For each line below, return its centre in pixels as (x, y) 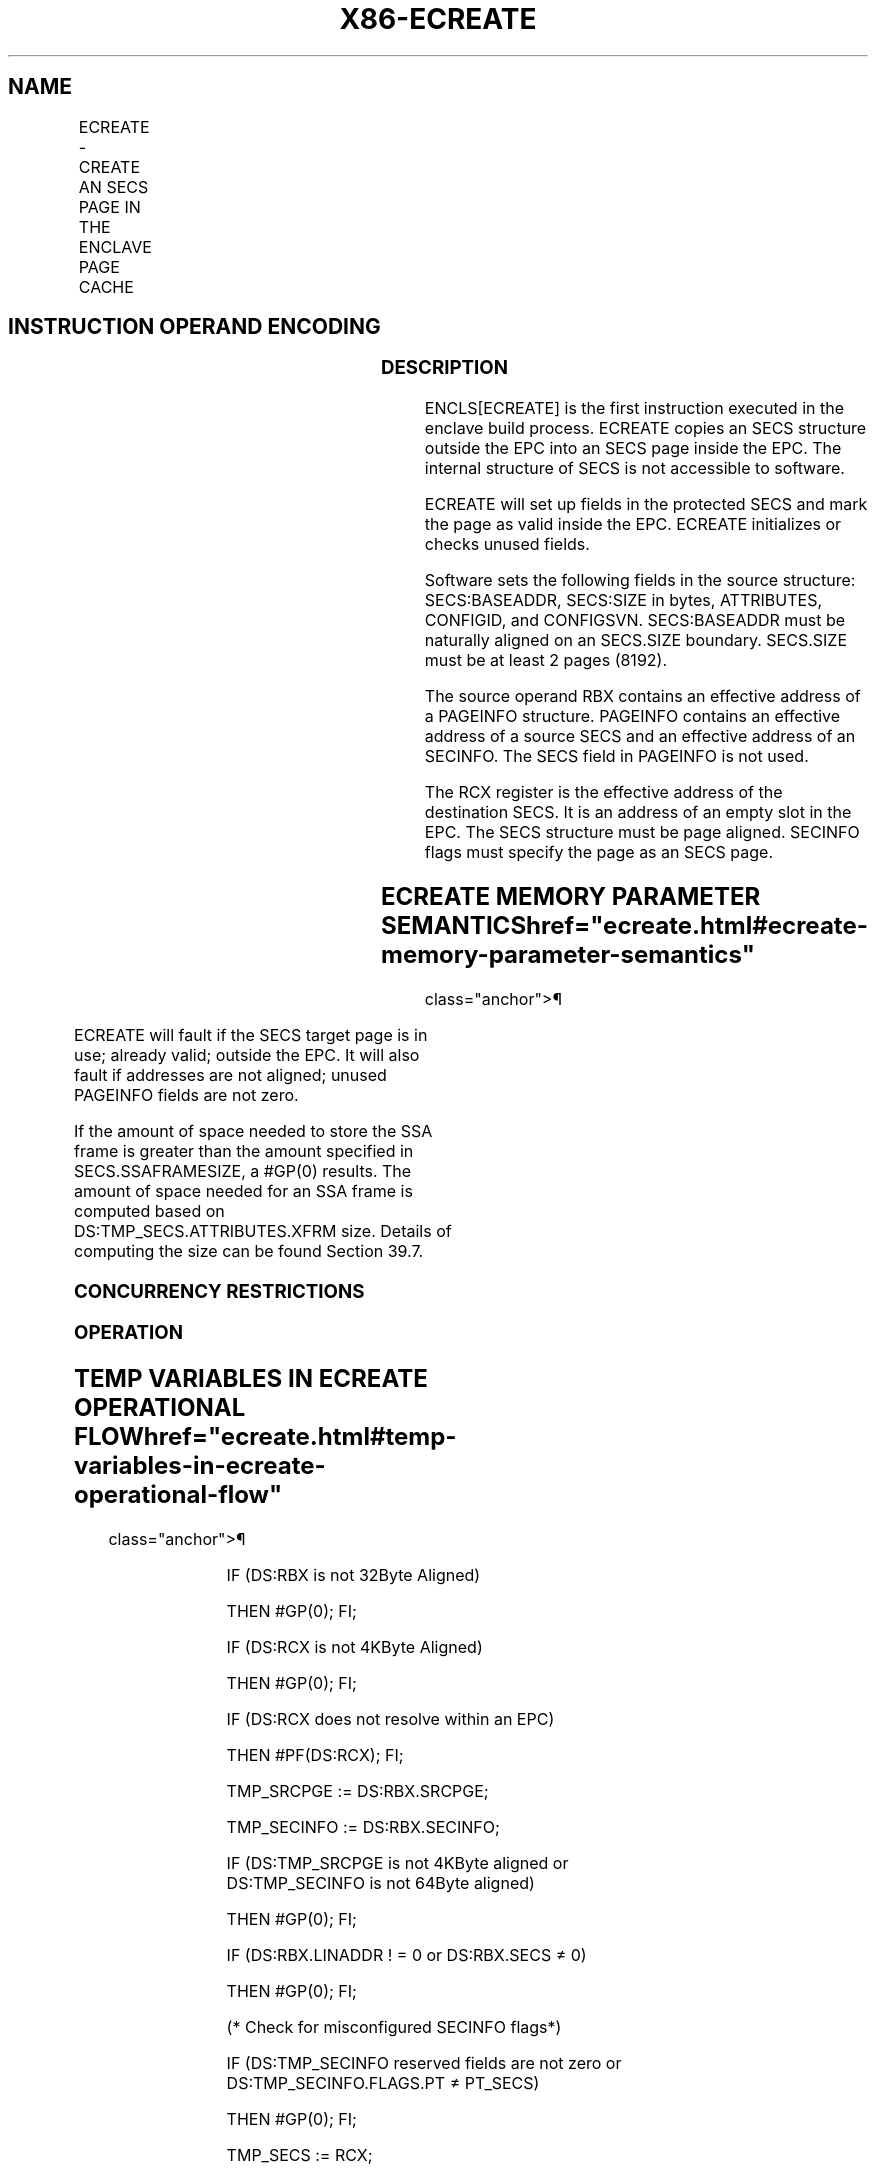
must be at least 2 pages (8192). (545, 660)
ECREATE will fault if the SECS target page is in (251, 1034)
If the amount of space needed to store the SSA (253, 1130)
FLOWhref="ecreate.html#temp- (265, 1437)
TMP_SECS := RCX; (299, 2155)
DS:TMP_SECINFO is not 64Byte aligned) (380, 1883)
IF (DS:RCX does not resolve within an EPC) (390, 1719)
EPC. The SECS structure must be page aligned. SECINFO (642, 832)
